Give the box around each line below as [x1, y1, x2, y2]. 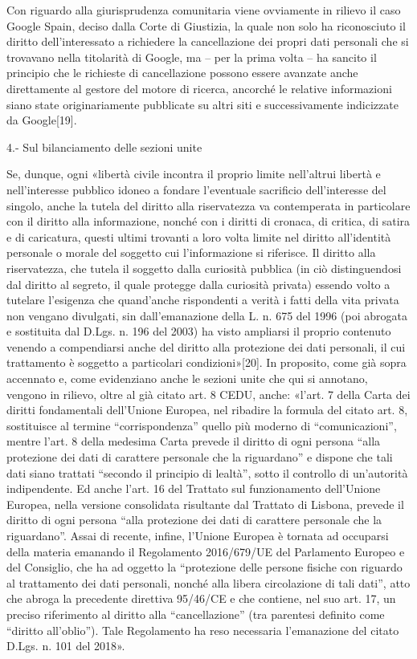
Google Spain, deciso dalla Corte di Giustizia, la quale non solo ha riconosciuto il [6, 17, 406, 34]
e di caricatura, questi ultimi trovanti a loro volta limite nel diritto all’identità [6, 228, 391, 245]
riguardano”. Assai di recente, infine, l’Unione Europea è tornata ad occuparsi [6, 527, 389, 543]
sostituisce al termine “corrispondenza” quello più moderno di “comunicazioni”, [6, 417, 397, 433]
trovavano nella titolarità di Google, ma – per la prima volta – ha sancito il [6, 48, 377, 65]
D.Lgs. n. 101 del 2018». [6, 637, 125, 654]
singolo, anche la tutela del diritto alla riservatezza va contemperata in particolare [6, 197, 411, 214]
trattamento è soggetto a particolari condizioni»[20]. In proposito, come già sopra [6, 354, 407, 371]
